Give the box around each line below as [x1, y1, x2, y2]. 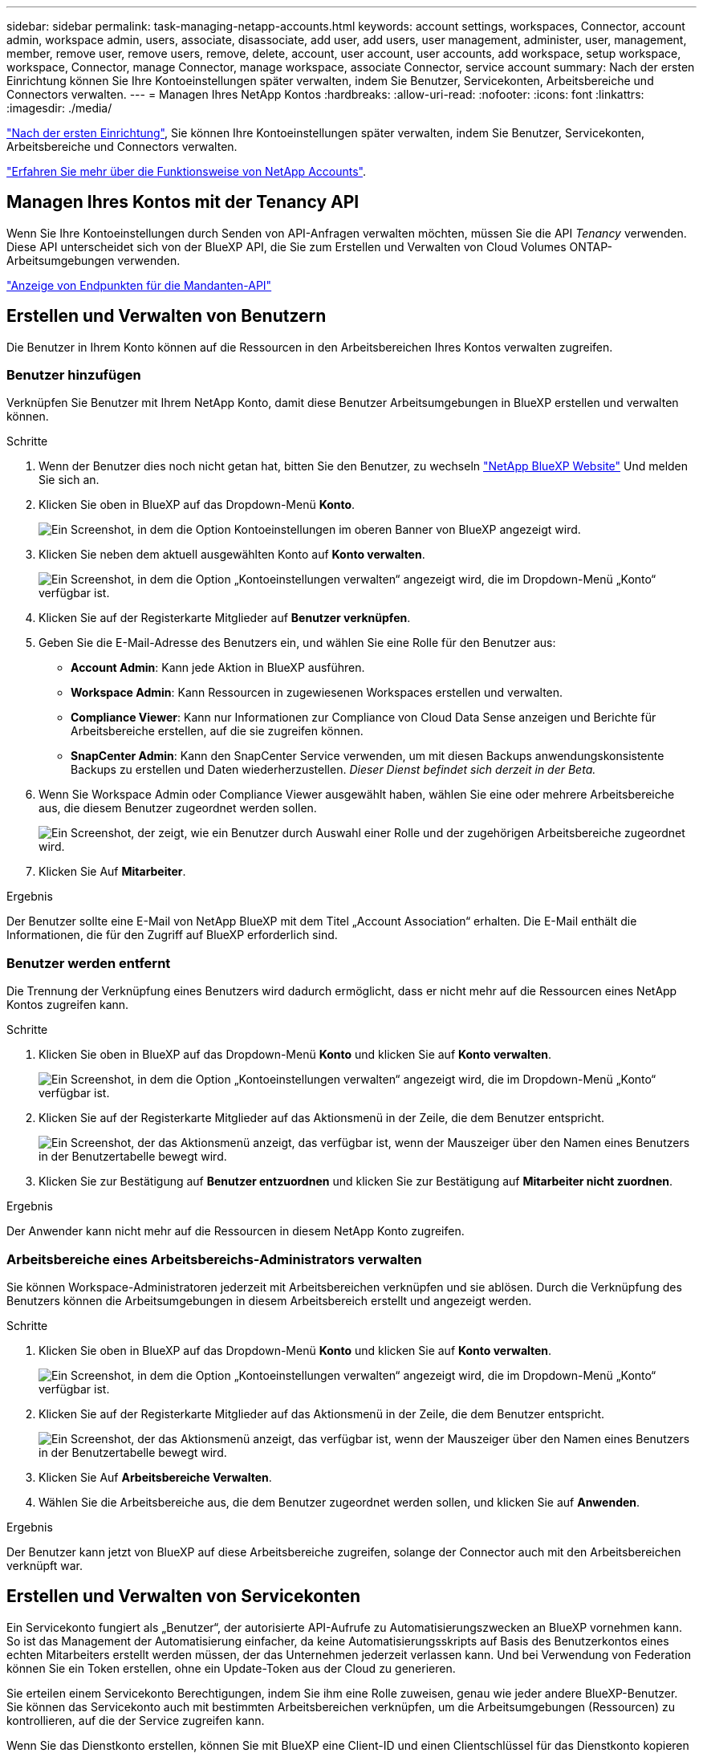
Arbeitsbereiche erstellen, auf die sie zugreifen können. [71, 724, 364, 738]
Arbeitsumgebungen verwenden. [6, 253, 181, 267]
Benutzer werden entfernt [6, 954, 171, 971]
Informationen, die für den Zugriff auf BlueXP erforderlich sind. [6, 928, 338, 942]
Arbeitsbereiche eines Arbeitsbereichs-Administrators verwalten [6, 1251, 422, 1267]
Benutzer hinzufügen [6, 367, 141, 384]
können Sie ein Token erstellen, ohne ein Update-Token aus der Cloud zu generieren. [6, 1661, 456, 1675]
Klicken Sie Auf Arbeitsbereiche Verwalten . [39, 1470, 272, 1484]
